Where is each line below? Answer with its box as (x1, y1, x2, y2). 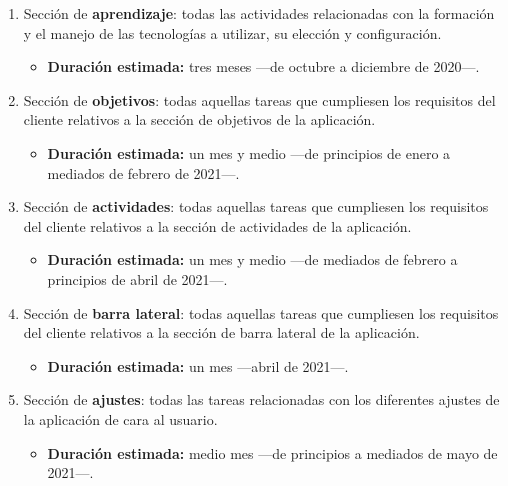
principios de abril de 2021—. (47, 268, 228, 289)
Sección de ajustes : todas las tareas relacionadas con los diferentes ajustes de (23, 389, 500, 410)
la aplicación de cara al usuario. (23, 408, 218, 429)
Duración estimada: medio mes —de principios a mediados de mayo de (47, 442, 498, 463)
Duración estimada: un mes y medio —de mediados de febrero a (47, 249, 458, 270)
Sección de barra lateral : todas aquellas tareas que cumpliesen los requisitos (23, 302, 499, 323)
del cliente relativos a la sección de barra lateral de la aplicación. (23, 322, 420, 343)
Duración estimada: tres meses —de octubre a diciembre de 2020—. (47, 56, 480, 77)
